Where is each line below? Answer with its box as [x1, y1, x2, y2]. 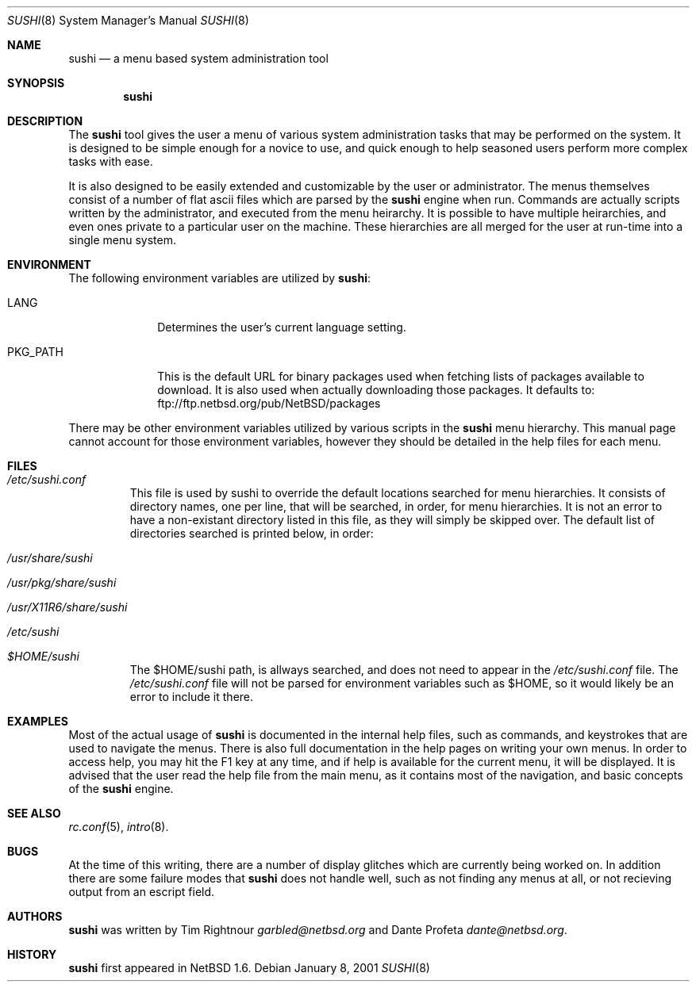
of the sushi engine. [68, 782, 174, 795]
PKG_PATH [7, 345, 63, 358]
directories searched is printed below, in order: [129, 527, 374, 540]
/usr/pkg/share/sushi [7, 576, 117, 589]
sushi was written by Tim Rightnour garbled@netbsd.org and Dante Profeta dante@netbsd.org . [68, 923, 567, 936]
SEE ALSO [7, 806, 61, 820]
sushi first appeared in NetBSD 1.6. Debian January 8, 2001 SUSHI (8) [68, 961, 430, 975]
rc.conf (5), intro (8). [68, 820, 169, 833]
